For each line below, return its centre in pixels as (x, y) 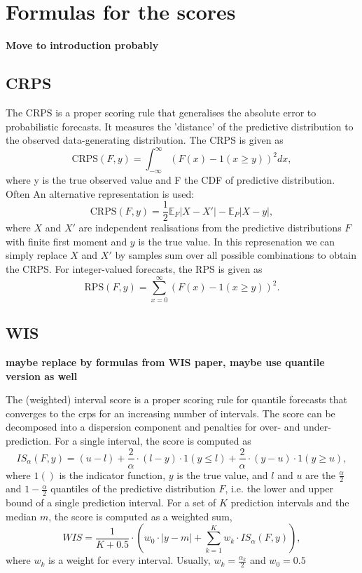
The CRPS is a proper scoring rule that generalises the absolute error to (161, 112)
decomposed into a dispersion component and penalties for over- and (153, 427)
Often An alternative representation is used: (100, 193)
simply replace (36, 255)
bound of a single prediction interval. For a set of (111, 503)
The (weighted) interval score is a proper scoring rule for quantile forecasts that (176, 399)
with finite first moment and (67, 241)
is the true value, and (222, 474)
